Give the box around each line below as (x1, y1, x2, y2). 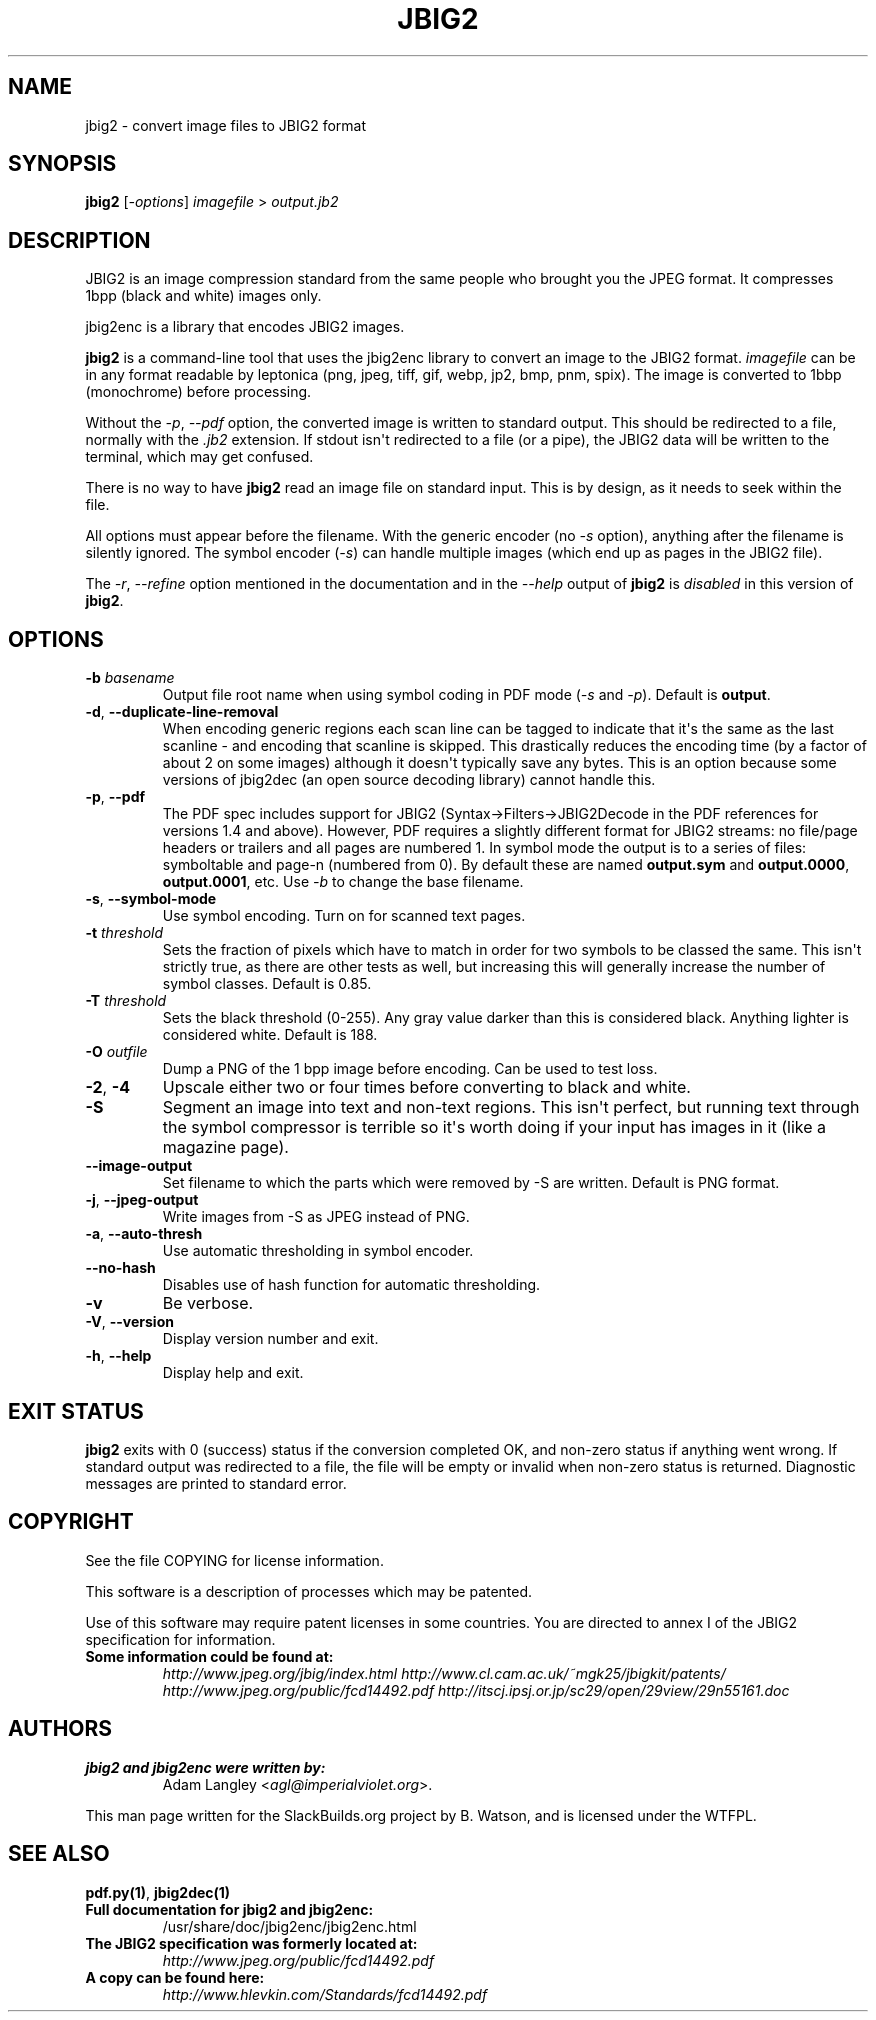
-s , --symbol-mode (85, 890, 217, 908)
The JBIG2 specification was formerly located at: (85, 1934, 418, 1952)
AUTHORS (8, 1716, 113, 1742)
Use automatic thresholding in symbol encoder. (162, 1242, 474, 1260)
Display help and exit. (162, 1364, 304, 1382)
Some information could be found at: (85, 1647, 334, 1665)
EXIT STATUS (8, 1398, 144, 1424)
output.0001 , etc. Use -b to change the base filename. (162, 873, 524, 891)
